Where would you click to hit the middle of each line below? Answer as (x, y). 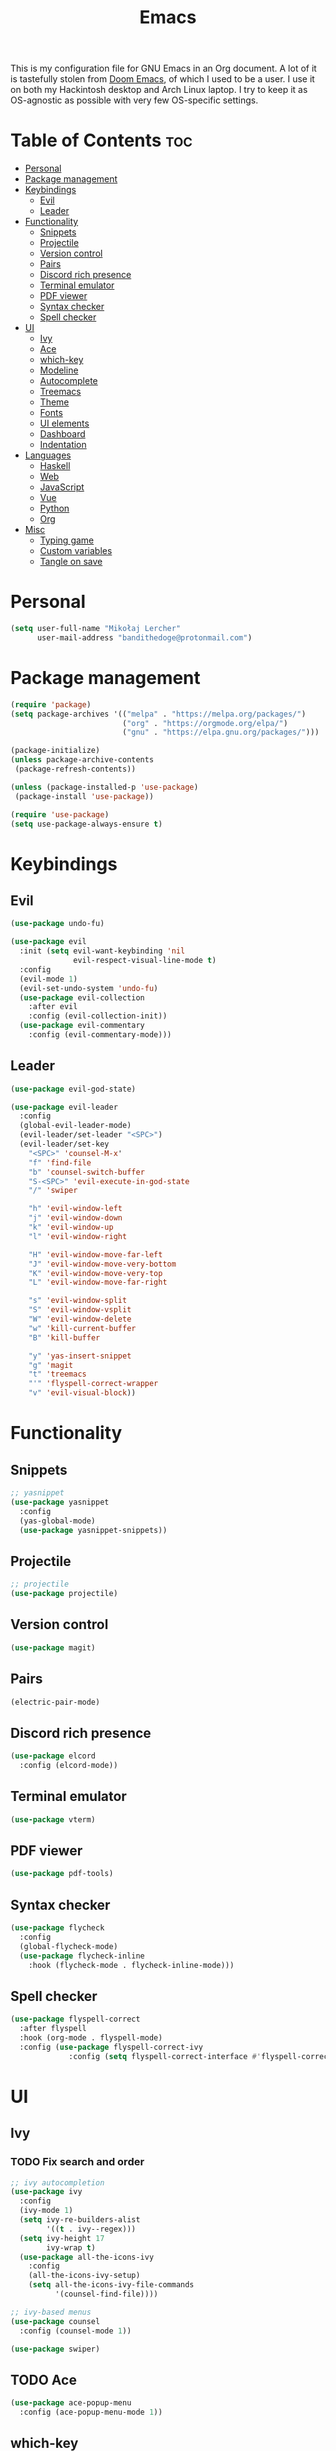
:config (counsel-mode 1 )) (75, 2331)
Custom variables (76, 551)
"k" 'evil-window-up (71, 1227)
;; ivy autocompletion (57, 2182)
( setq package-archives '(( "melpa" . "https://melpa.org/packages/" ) (158, 714)
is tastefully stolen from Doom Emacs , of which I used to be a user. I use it (162, 79)
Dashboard (62, 434)
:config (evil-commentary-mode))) (100, 1035)
